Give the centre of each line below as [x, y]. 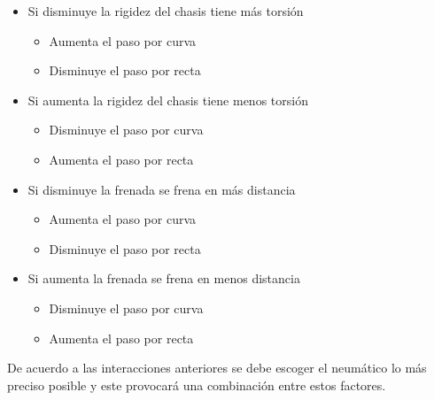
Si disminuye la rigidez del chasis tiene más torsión [166, 11]
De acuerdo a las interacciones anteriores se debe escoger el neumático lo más [217, 368]
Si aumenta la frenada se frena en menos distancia [164, 278]
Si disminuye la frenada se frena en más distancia [162, 189]
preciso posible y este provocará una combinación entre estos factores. [197, 385]
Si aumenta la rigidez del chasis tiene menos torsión [168, 100]
